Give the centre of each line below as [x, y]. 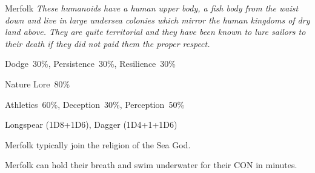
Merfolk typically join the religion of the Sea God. [98, 144]
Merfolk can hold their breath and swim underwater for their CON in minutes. [151, 165]
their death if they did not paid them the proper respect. [108, 43]
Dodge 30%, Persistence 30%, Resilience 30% [90, 64]
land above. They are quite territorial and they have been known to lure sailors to [155, 32]
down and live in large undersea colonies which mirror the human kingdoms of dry [157, 20]
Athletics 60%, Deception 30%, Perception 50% [95, 104]
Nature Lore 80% [38, 83]
